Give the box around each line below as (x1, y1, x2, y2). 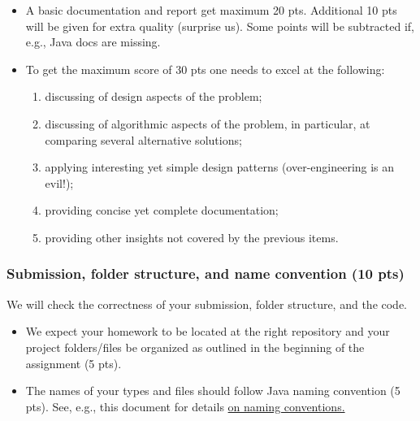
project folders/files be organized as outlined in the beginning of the (25, 338, 365, 355)
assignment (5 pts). (25, 354, 122, 371)
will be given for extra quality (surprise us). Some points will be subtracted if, (25, 17, 414, 34)
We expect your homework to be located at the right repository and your (25, 323, 390, 340)
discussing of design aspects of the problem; (45, 88, 262, 105)
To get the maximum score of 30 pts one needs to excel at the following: (25, 60, 385, 77)
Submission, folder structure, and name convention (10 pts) (6, 263, 405, 284)
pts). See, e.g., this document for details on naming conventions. (25, 397, 345, 414)
